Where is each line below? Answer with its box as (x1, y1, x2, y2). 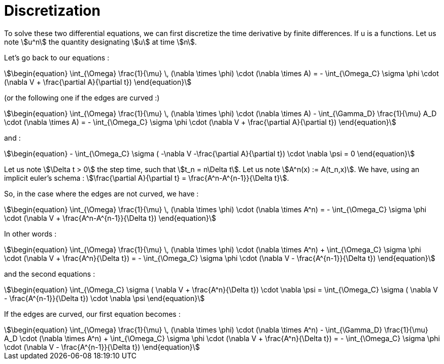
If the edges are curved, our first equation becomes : (4, 309, 181, 318)
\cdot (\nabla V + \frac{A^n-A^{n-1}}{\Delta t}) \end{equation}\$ (4, 213, 216, 222)
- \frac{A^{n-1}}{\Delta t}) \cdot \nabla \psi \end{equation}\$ (4, 293, 205, 303)
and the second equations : (4, 269, 95, 278)
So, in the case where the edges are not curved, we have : (4, 189, 199, 198)
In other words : (4, 229, 57, 238)
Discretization (4, 2, 100, 19)
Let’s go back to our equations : (4, 53, 110, 62)
